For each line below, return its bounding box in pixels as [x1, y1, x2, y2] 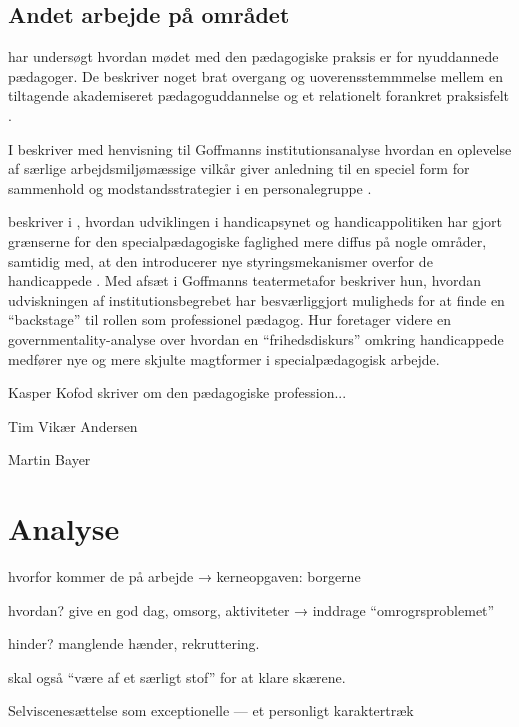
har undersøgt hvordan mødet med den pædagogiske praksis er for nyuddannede [8, 46, 499, 67]
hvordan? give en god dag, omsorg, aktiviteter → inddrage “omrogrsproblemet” [8, 599, 495, 620]
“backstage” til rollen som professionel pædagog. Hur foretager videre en [8, 309, 452, 330]
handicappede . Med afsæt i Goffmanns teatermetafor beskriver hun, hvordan [8, 270, 482, 291]
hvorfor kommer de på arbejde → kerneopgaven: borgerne [8, 566, 361, 587]
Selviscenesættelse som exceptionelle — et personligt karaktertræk [8, 700, 414, 721]
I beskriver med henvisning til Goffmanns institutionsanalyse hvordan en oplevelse [8, 138, 512, 159]
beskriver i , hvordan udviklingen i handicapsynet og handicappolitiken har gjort [8, 211, 502, 232]
